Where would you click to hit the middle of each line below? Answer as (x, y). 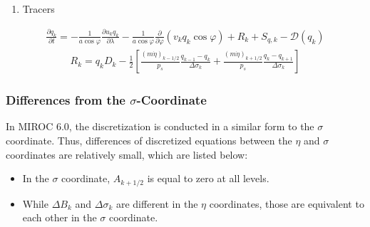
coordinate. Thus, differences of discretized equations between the (149, 141)
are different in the (157, 203)
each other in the (60, 217)
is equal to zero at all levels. (208, 178)
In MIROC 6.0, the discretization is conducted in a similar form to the (160, 126)
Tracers (38, 9)
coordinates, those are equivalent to (287, 203)
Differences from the (66, 100)
